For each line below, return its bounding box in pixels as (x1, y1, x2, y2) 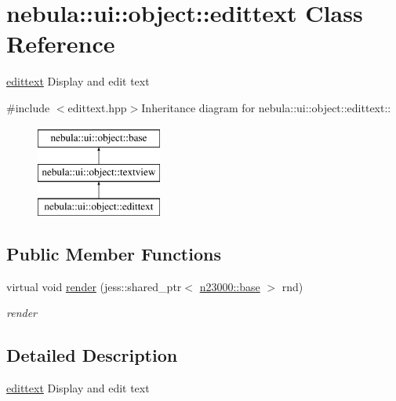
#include (6, 99, 50, 115)
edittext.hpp (67, 99, 127, 115)
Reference (6, 27, 115, 60)
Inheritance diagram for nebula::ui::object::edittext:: (141, 99, 391, 115)
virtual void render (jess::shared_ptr (6, 278, 182, 294)
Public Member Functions (6, 241, 221, 265)
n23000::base (199, 278, 260, 294)
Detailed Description (6, 343, 178, 367)
